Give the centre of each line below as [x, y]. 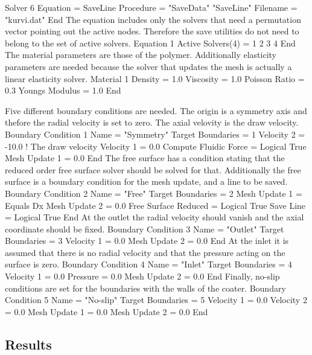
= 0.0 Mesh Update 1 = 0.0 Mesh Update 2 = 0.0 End [107, 311]
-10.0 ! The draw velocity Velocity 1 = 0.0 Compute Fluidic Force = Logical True [156, 146]
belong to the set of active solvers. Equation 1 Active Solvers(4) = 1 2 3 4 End [150, 43]
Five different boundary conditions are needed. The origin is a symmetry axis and [156, 110]
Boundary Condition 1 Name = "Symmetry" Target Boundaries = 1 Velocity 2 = [155, 134]
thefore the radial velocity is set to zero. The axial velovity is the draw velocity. [152, 122]
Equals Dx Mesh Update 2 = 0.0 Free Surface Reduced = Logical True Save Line [155, 205]
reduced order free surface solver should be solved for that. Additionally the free [153, 169]
